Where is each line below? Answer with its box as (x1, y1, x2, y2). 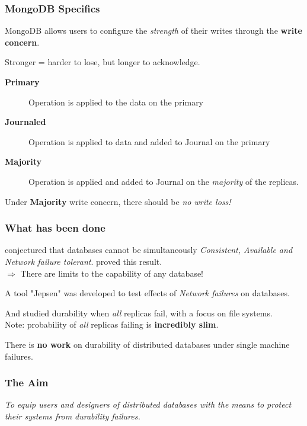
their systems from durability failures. (5, 409, 140, 422)
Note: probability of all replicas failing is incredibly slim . (5, 318, 219, 331)
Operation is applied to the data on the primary (28, 95, 204, 108)
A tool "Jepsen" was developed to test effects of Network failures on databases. (5, 287, 290, 299)
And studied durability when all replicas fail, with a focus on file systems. (5, 306, 273, 319)
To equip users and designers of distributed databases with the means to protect (5, 398, 292, 411)
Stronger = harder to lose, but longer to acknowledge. (5, 56, 200, 68)
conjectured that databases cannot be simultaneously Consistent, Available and (5, 244, 293, 256)
